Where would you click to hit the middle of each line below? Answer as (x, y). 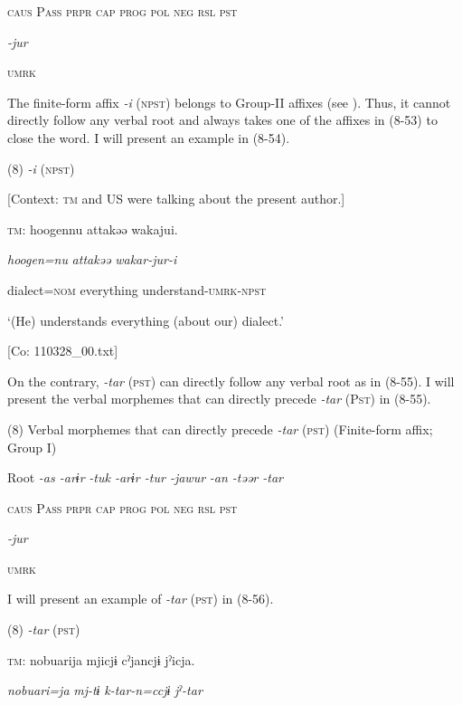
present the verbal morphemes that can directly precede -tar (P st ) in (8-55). (219, 399)
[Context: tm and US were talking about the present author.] (176, 199)
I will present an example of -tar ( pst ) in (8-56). (141, 599)
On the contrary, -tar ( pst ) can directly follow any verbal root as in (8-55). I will (231, 381)
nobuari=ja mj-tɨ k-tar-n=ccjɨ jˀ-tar (105, 690)
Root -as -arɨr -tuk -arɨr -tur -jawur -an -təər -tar (145, 477)
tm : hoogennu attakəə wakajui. (93, 229)
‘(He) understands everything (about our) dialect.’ (146, 320)
